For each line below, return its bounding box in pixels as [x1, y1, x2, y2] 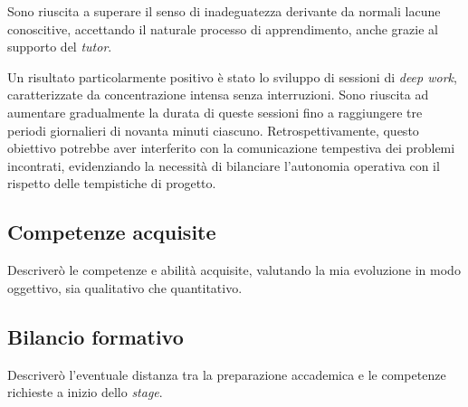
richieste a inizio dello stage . [7, 383, 163, 402]
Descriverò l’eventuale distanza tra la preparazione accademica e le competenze [7, 364, 446, 383]
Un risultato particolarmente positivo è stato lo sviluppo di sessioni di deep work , [7, 67, 457, 86]
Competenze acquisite [7, 218, 216, 246]
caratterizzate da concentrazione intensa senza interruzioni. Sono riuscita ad [7, 85, 429, 104]
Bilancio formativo [7, 322, 184, 350]
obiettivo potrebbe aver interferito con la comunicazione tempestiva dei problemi [7, 138, 455, 157]
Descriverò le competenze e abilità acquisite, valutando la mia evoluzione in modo [7, 260, 461, 279]
